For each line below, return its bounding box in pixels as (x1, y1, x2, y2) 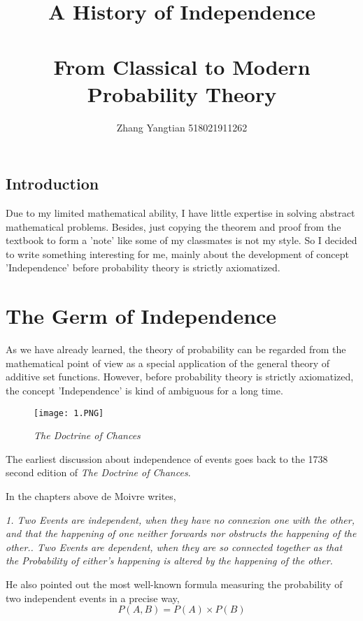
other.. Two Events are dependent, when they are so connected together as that (6, 539, 343, 554)
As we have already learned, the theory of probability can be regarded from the (6, 342, 346, 357)
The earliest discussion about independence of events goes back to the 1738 (6, 451, 328, 466)
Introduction (6, 173, 99, 194)
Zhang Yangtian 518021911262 (116, 120, 248, 134)
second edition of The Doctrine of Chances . (6, 465, 191, 480)
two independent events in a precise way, (6, 590, 180, 605)
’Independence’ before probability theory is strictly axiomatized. (6, 260, 280, 275)
